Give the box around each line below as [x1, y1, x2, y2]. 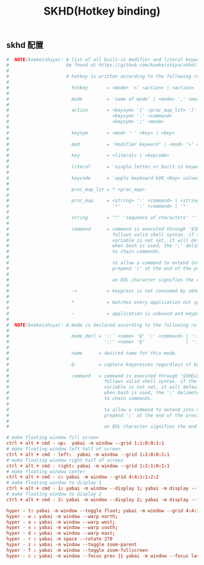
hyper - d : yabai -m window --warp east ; [6, 530, 115, 536]
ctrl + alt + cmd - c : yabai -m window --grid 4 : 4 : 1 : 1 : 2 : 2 [6, 474, 159, 481]
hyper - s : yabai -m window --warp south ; [6, 524, 118, 531]
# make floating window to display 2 [6, 491, 102, 498]
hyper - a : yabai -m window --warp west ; [6, 519, 115, 525]
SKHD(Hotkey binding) [43, 4, 161, 18]
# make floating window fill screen [6, 434, 99, 441]
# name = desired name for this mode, [6, 351, 178, 357]
